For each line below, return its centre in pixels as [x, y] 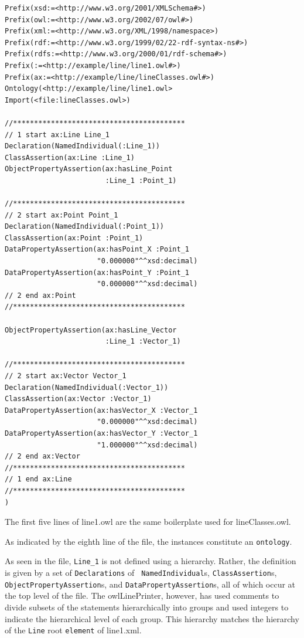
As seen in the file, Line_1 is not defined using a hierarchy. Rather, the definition [151, 561]
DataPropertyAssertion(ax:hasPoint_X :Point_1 [97, 250]
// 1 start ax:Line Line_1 [57, 135]
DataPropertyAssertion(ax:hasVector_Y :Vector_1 [101, 433]
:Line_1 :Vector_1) [143, 342]
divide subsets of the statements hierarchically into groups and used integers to [147, 607]
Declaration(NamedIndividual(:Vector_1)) [87, 387]
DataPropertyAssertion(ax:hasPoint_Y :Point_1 [97, 272]
